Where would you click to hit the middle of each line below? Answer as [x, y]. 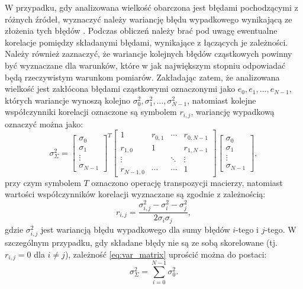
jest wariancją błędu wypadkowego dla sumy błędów [136, 229]
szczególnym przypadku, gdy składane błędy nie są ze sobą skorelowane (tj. [141, 242]
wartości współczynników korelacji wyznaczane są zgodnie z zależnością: [135, 194]
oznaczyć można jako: [44, 123]
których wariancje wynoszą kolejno [68, 100]
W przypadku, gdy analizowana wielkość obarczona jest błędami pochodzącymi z [151, 7]
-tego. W [281, 229]
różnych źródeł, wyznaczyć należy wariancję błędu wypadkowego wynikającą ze [149, 19]
